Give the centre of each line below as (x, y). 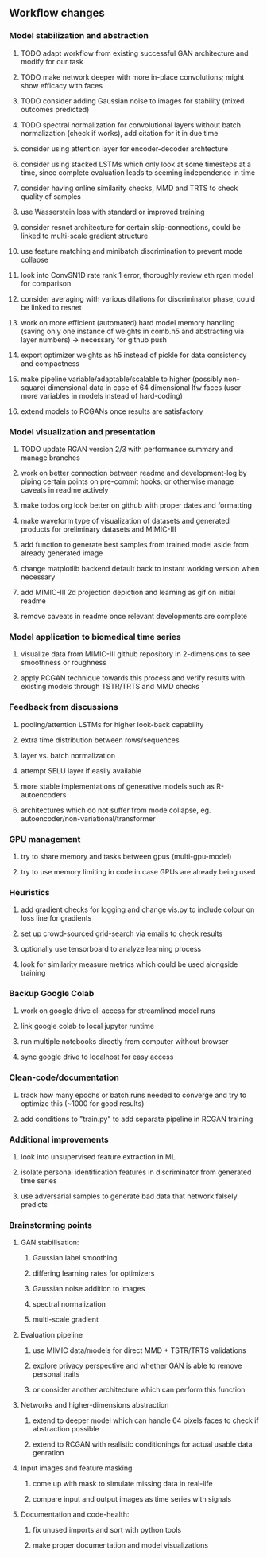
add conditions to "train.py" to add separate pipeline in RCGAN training (137, 1119)
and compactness (50, 363)
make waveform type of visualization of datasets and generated (125, 520)
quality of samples (51, 196)
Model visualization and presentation (82, 431)
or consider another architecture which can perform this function (139, 1390)
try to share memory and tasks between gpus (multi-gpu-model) (126, 856)
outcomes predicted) (55, 109)
